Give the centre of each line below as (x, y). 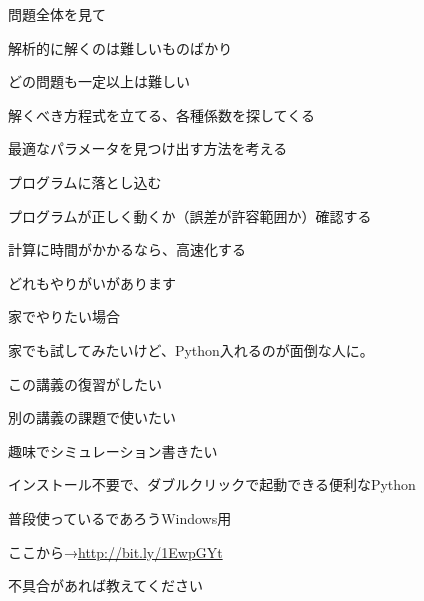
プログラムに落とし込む (85, 181)
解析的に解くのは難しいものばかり (120, 47)
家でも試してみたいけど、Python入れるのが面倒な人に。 (191, 349)
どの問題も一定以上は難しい (99, 81)
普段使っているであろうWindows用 (120, 517)
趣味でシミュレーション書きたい (113, 450)
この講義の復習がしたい (85, 383)
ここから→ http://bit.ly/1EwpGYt (115, 551)
